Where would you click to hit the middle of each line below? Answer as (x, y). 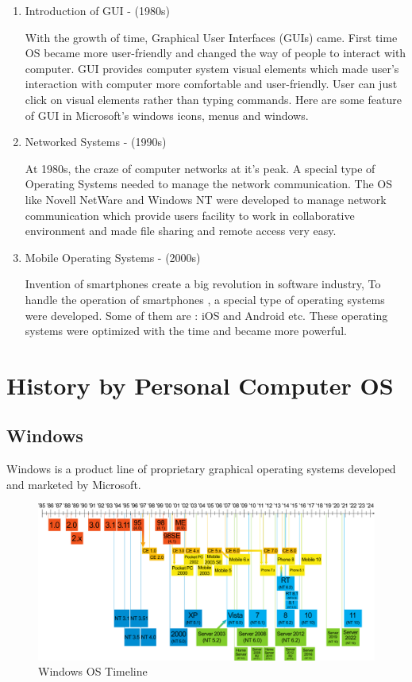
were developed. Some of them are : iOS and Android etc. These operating (206, 315)
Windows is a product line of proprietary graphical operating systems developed (201, 469)
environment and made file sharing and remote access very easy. (181, 231)
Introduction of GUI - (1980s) (98, 10)
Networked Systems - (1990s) (96, 142)
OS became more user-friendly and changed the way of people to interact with (216, 53)
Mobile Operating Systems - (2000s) (113, 257)
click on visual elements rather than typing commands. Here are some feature (213, 99)
